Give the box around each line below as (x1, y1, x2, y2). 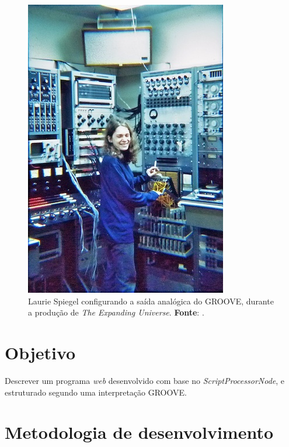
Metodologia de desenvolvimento (5, 420, 274, 444)
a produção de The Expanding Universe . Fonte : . (28, 306, 204, 318)
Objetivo (5, 340, 76, 364)
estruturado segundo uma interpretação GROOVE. (5, 386, 187, 398)
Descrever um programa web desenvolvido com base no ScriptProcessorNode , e (5, 374, 285, 386)
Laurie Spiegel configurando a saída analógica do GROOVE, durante (28, 294, 274, 307)
